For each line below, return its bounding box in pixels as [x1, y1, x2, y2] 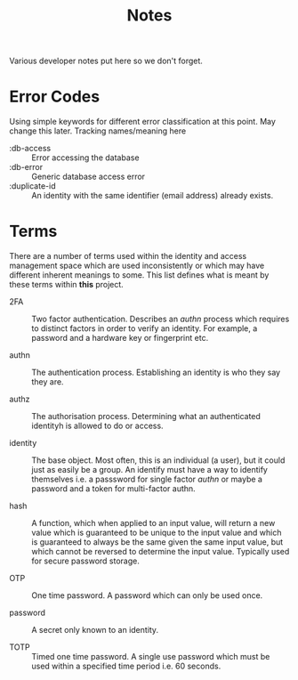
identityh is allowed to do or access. [31, 420, 164, 432]
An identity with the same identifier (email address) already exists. [31, 190, 274, 201]
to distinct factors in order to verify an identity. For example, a [31, 323, 258, 334]
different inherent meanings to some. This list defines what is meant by [9, 270, 270, 280]
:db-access [9, 143, 52, 154]
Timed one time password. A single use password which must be [31, 652, 270, 662]
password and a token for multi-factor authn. [31, 483, 196, 494]
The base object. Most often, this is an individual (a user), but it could [31, 455, 286, 465]
